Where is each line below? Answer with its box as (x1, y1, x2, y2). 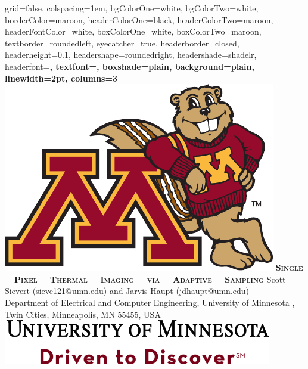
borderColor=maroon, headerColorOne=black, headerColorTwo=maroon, (5, 13, 273, 26)
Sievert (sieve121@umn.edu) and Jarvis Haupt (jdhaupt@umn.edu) (5, 284, 250, 297)
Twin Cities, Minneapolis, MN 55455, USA (5, 308, 161, 320)
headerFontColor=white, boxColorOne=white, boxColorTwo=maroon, (5, 25, 262, 38)
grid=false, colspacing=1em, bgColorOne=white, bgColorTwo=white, (5, 2, 259, 14)
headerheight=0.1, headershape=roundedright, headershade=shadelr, (5, 48, 257, 61)
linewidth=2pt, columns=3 (5, 72, 117, 84)
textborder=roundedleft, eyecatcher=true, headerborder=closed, (5, 36, 239, 49)
